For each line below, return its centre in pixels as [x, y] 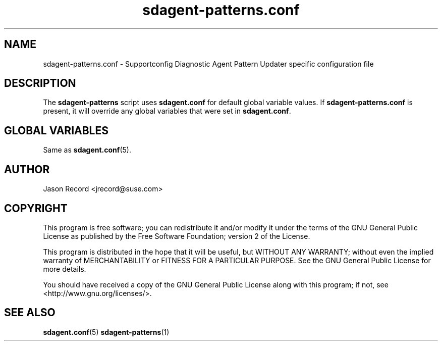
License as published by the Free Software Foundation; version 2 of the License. [177, 236]
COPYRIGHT [36, 208]
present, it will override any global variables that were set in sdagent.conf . [167, 111]
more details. [65, 269]
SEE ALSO [30, 313]
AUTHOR [27, 169]
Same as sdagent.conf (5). [87, 150]
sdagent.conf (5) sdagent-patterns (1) [106, 332]
